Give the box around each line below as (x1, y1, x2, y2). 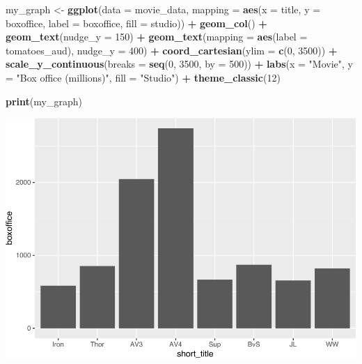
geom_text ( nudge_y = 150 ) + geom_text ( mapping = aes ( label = (6, 29, 308, 44)
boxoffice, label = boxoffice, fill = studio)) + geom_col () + (6, 15, 267, 30)
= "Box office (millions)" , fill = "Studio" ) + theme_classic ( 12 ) (6, 70, 281, 84)
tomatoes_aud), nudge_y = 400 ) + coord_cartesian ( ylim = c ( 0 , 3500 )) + (6, 43, 338, 57)
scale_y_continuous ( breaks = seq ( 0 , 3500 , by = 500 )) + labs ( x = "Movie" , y (6, 56, 353, 71)
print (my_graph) (6, 93, 82, 108)
